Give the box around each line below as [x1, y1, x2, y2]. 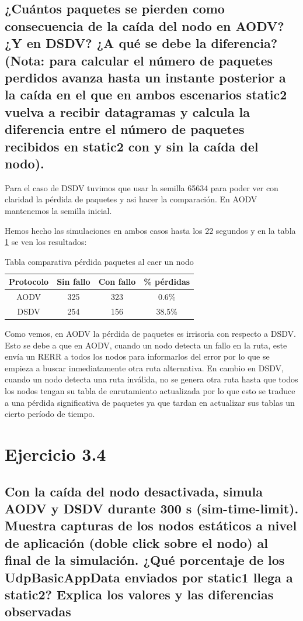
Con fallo [98, 275, 136, 288]
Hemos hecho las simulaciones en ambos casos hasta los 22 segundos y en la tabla [5, 224, 296, 236]
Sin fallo [57, 275, 90, 288]
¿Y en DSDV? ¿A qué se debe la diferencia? [5, 34, 278, 52]
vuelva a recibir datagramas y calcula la [5, 102, 250, 120]
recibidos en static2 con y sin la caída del [5, 137, 259, 155]
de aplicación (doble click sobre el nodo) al [5, 533, 269, 551]
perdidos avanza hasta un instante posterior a [5, 68, 286, 86]
